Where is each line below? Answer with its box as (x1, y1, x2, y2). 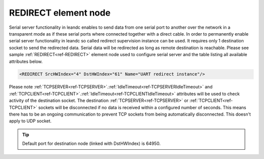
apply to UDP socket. (9, 118, 52, 124)
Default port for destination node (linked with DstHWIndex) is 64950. (22, 140, 161, 146)
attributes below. (9, 59, 43, 64)
